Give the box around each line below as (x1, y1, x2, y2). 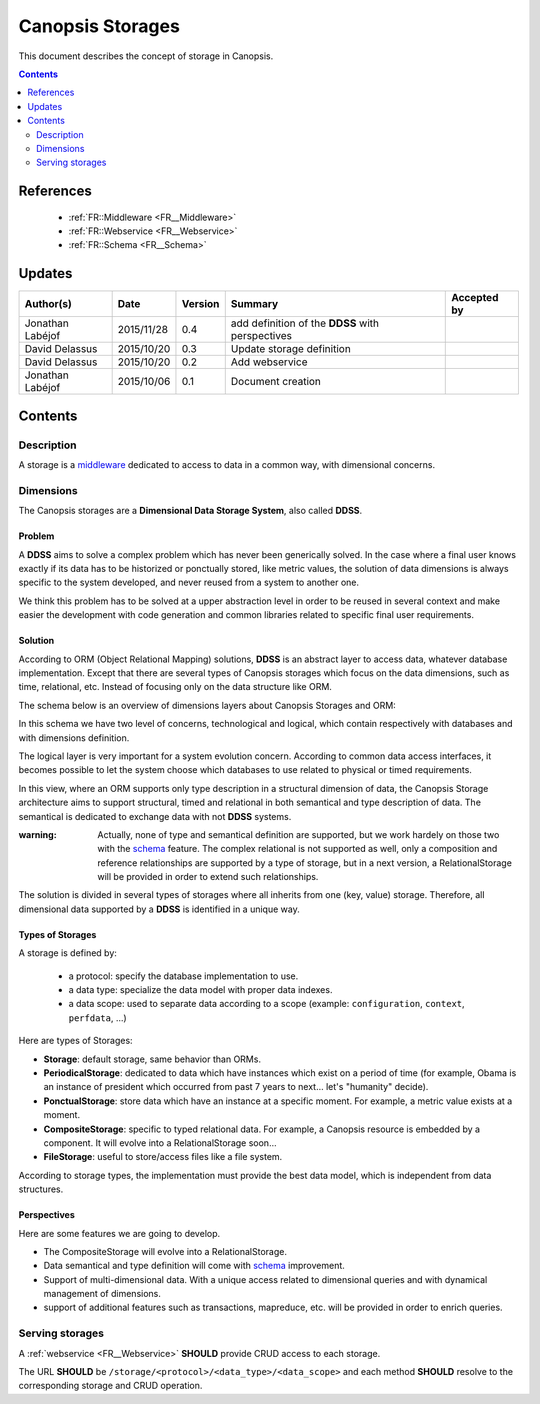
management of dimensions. (43, 1288, 162, 1300)
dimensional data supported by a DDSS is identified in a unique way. (18, 903, 300, 915)
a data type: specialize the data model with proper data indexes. (68, 984, 333, 996)
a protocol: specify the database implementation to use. (68, 970, 299, 982)
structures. (18, 1183, 64, 1195)
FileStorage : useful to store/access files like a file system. (43, 1151, 283, 1163)
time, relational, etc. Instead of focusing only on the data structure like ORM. (18, 681, 332, 693)
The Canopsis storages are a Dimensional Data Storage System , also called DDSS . (18, 505, 363, 517)
